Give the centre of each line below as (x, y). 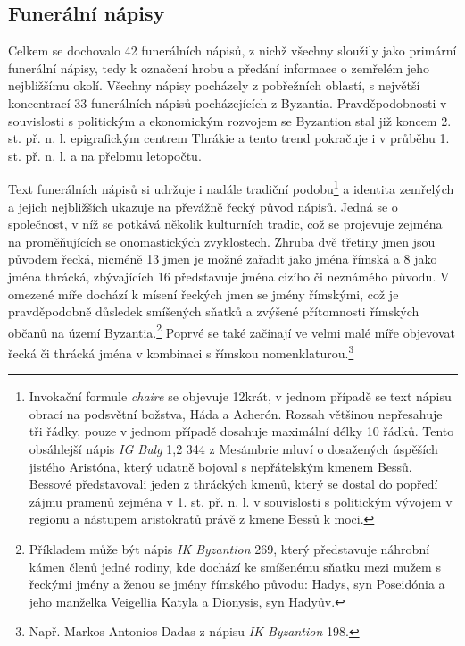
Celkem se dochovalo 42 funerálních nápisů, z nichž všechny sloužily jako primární (232, 50)
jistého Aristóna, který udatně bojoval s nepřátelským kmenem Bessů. (220, 466)
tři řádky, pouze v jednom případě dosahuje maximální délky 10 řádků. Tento (241, 431)
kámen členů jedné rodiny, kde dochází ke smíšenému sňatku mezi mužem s (235, 566)
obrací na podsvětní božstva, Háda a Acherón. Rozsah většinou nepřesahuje (236, 413)
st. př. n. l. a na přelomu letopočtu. (105, 155)
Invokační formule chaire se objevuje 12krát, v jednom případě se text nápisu (240, 396)
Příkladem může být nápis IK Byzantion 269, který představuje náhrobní (229, 549)
